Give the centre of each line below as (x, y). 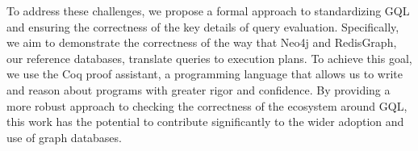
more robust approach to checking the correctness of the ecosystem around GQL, (207, 105)
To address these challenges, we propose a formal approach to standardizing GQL (208, 10)
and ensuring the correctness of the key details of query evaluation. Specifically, (203, 26)
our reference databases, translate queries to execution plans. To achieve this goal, (209, 58)
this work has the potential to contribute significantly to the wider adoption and (205, 122)
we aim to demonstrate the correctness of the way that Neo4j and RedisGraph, (202, 42)
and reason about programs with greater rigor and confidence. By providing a (199, 89)
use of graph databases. (64, 137)
